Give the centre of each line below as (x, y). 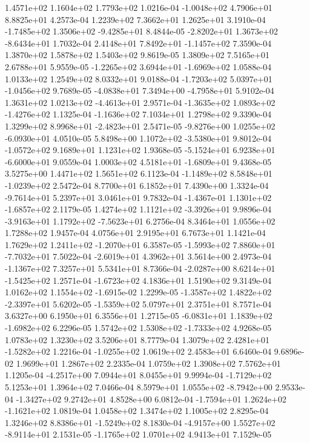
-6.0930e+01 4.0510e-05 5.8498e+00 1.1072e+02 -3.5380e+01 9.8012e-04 (138, 138)
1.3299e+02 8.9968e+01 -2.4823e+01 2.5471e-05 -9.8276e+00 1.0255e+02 (140, 126)
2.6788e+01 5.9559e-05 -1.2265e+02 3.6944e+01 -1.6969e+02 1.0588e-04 (138, 66)
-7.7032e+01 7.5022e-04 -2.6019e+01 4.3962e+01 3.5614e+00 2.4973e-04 (138, 256)
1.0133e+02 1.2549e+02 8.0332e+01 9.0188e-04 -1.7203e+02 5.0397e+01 (139, 78)
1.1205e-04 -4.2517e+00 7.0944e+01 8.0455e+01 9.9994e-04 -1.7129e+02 (138, 375)
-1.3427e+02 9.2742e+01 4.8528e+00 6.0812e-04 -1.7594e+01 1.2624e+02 (151, 399)
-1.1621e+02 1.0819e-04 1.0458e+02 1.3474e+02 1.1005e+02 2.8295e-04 (137, 411)
